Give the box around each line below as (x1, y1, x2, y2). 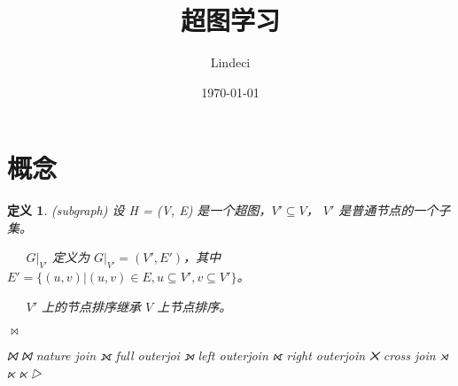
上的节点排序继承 (42, 297, 142, 315)
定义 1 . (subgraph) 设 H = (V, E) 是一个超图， (7, 201, 272, 220)
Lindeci (210, 53, 251, 72)
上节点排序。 (157, 297, 232, 315)
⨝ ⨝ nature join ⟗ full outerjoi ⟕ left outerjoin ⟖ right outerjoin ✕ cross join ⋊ (7, 346, 448, 365)
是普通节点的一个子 (338, 201, 451, 220)
